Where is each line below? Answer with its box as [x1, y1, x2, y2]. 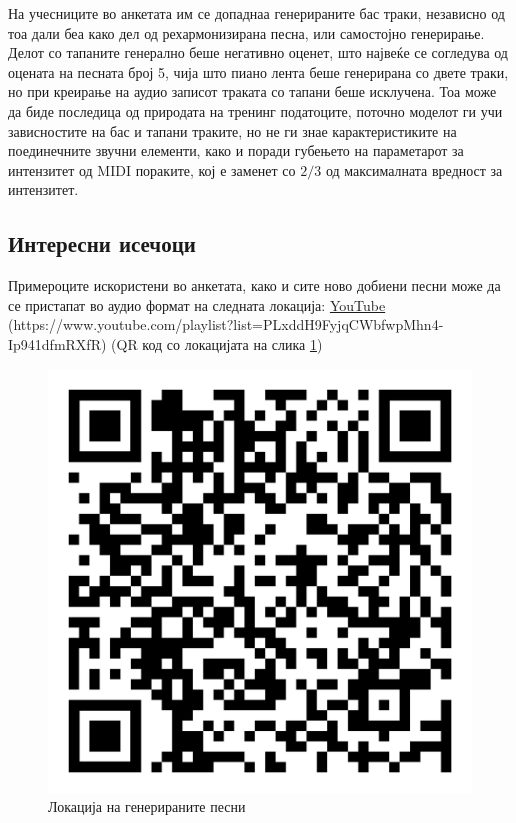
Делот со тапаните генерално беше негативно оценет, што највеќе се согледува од [8, 42, 508, 63]
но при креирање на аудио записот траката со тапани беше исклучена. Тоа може [8, 81, 497, 102]
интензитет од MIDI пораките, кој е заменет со [8, 159, 296, 180]
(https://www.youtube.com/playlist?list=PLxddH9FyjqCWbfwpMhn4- [8, 314, 444, 335]
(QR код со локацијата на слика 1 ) [111, 333, 323, 354]
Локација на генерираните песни [48, 796, 246, 817]
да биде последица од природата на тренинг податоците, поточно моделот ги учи [8, 100, 503, 121]
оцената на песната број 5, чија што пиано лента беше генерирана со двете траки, [8, 61, 509, 82]
